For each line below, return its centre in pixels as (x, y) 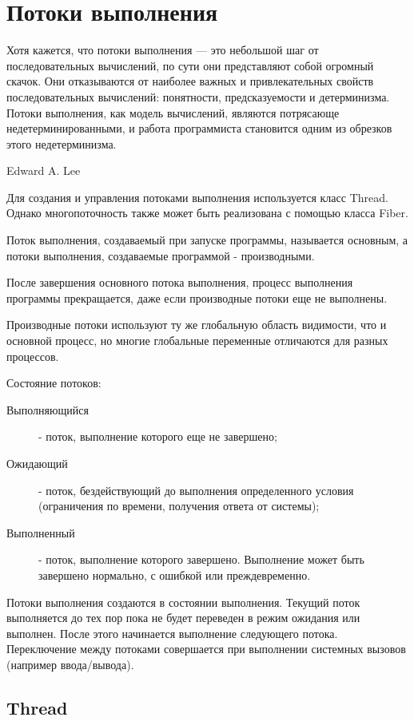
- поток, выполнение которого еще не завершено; (158, 436)
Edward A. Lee (44, 170)
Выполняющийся (48, 409)
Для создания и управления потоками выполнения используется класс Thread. (197, 197)
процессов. (33, 356)
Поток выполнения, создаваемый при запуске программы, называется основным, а (207, 240)
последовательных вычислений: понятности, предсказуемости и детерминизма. (198, 96)
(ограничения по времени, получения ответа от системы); (179, 506)
